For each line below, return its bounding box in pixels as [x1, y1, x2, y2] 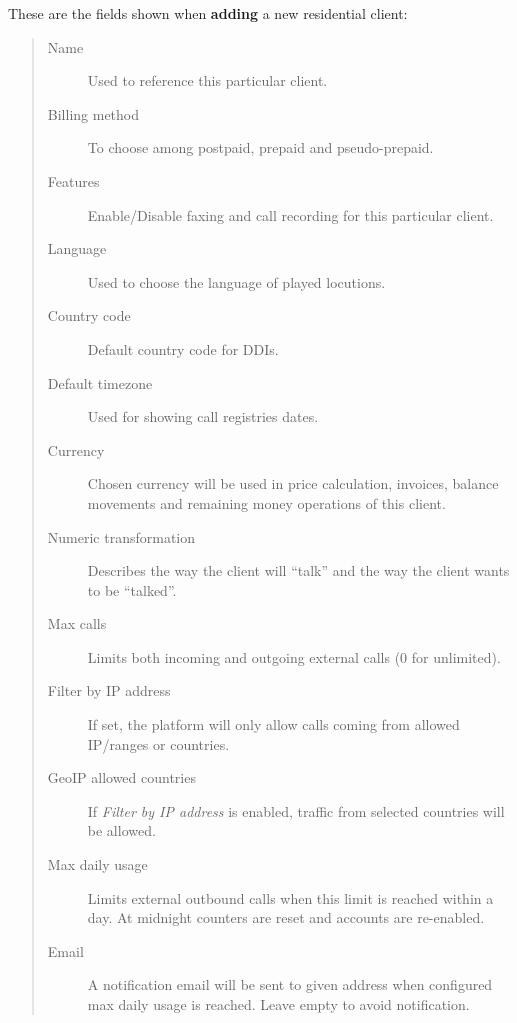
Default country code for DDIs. [87, 338, 279, 359]
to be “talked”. [87, 579, 177, 600]
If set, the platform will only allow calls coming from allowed [87, 714, 460, 735]
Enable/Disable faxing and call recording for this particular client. [87, 204, 494, 225]
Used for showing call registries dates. [87, 406, 319, 427]
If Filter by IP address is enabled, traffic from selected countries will [87, 800, 505, 821]
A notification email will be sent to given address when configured [87, 974, 493, 995]
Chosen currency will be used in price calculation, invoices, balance [87, 473, 499, 494]
